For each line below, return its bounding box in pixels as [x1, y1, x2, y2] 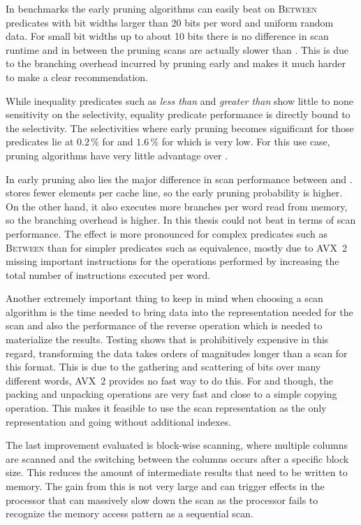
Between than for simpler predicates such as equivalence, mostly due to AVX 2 [6, 240, 348, 254]
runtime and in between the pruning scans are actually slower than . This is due [6, 42, 348, 57]
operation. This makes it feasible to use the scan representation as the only [6, 401, 327, 415]
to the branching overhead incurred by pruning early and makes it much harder [6, 56, 346, 71]
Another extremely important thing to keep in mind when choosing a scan [6, 291, 323, 305]
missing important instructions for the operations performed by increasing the [6, 254, 339, 268]
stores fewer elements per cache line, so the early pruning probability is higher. [6, 185, 343, 200]
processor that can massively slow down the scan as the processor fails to [6, 492, 318, 507]
